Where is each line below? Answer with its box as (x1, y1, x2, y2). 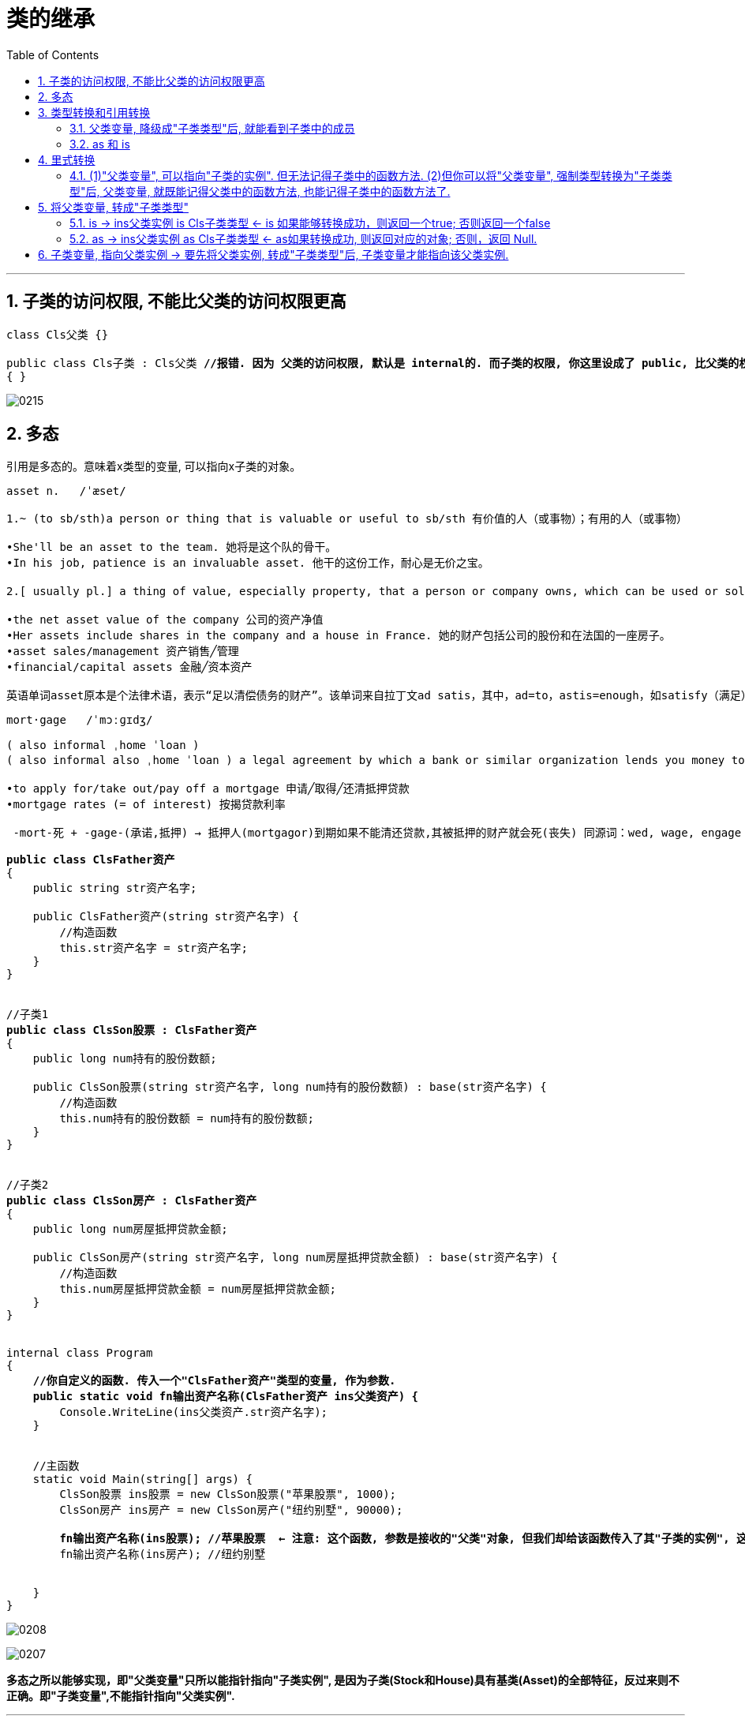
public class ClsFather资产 (6, 853, 175, 867)
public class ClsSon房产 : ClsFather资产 (6, 1194, 257, 1208)
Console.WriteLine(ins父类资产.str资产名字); (59, 1406, 328, 1419)
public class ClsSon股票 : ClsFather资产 (6, 1024, 257, 1037)
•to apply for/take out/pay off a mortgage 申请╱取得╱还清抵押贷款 (6, 782, 410, 796)
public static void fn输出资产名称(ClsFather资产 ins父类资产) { (32, 1390, 419, 1403)
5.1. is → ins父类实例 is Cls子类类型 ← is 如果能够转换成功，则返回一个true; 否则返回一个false (69, 215, 551, 230)
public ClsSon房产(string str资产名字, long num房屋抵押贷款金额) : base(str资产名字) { (32, 1251, 558, 1264)
